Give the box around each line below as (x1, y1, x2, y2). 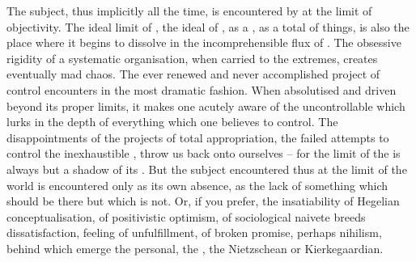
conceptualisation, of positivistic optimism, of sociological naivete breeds (6, 208, 366, 225)
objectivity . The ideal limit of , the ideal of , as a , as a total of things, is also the (6, 18, 410, 35)
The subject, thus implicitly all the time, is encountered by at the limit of (6, 2, 372, 19)
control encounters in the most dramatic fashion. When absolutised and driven (6, 81, 397, 98)
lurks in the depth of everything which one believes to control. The (6, 113, 338, 130)
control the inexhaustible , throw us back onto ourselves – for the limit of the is (6, 145, 401, 162)
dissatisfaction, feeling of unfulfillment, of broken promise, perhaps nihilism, (6, 224, 382, 241)
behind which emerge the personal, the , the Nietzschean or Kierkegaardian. (6, 239, 384, 256)
